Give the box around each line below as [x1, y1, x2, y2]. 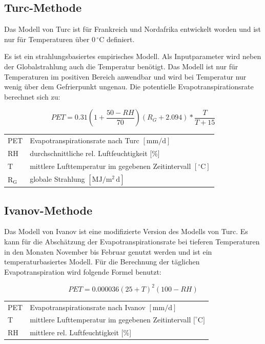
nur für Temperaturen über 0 [4, 33, 95, 44]
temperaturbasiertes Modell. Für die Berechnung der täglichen [4, 256, 200, 267]
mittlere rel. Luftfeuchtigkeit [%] [30, 327, 132, 338]
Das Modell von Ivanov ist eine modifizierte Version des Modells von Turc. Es [4, 226, 248, 237]
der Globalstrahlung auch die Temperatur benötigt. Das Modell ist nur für [4, 61, 238, 71]
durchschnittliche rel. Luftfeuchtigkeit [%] [30, 147, 160, 158]
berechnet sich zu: [4, 91, 60, 102]
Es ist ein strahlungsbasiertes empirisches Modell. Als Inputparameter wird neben [4, 51, 261, 62]
